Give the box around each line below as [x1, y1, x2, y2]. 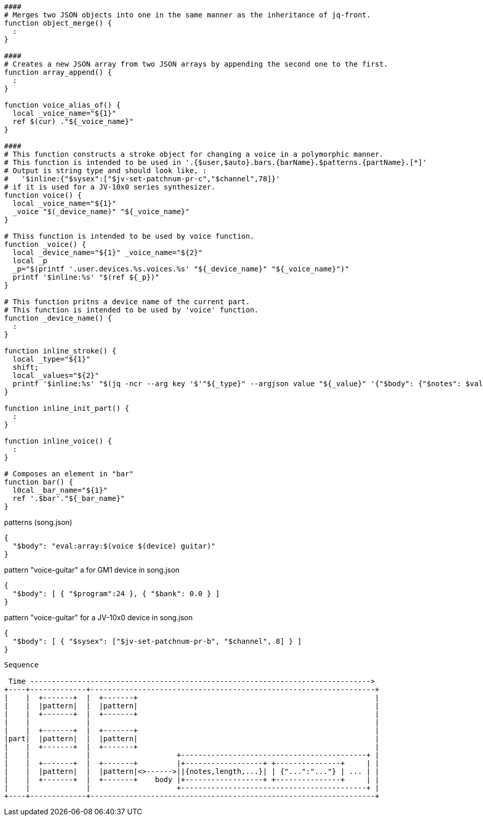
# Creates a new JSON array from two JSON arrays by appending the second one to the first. [4, 60, 388, 68]
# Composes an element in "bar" [4, 470, 134, 478]
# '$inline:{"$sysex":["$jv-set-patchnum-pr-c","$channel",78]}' [4, 175, 280, 183]
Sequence [4, 661, 39, 669]
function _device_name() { [4, 314, 112, 322]
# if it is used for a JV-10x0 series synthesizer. [4, 183, 216, 191]
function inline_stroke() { [4, 347, 117, 355]
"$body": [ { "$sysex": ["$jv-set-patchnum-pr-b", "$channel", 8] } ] [12, 637, 302, 645]
